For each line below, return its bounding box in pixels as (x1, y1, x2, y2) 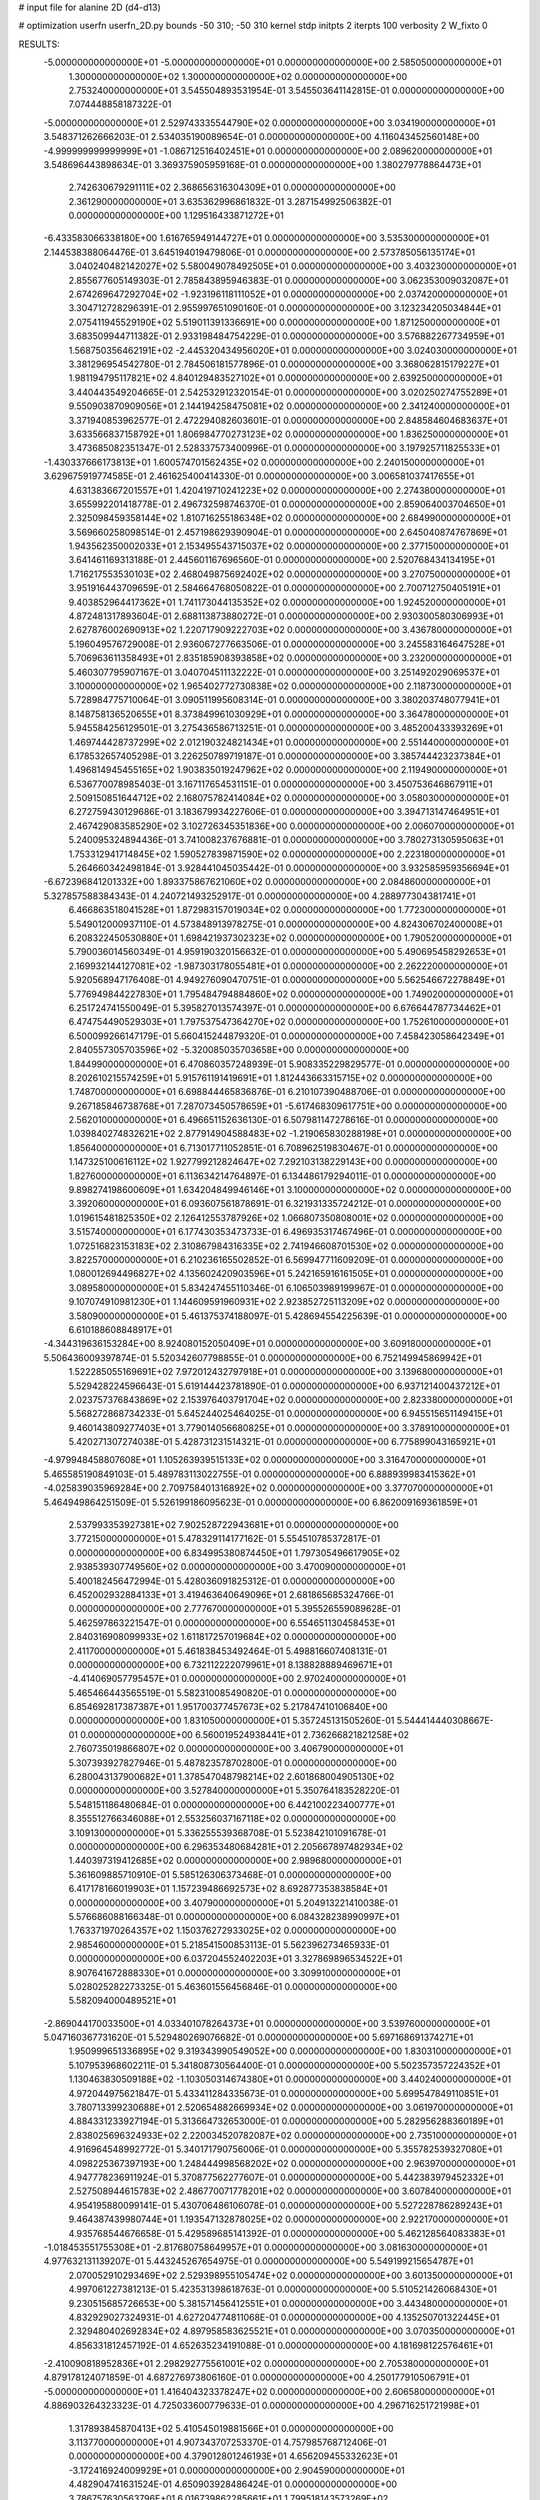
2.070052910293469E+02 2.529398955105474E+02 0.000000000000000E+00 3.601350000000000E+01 (68, 2269, 514, 2281)
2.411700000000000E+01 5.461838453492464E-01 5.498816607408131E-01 (68, 1645, 387, 1657)
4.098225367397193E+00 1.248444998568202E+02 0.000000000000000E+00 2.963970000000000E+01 (68, 2157, 516, 2169)
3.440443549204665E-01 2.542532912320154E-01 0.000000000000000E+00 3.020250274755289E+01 (68, 386, 508, 398)
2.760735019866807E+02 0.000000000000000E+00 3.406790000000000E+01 (68, 1743, 404, 1755)
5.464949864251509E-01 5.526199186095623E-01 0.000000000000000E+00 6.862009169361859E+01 (43, 1496, 478, 1508)
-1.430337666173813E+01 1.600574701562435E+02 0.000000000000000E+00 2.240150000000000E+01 (43, 456, 485, 468)
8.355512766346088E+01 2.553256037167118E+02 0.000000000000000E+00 (68, 1813, 397, 1825)
